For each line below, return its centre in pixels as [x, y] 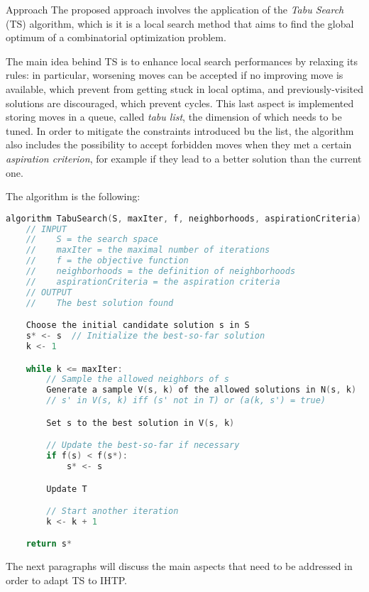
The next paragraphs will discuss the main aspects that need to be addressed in [179, 566]
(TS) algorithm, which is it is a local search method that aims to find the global [180, 23]
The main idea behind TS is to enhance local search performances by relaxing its [182, 61]
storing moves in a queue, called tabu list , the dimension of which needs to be [174, 117]
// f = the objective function [107, 261]
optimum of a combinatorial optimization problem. [116, 37]
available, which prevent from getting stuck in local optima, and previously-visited [184, 88]
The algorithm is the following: [73, 196]
